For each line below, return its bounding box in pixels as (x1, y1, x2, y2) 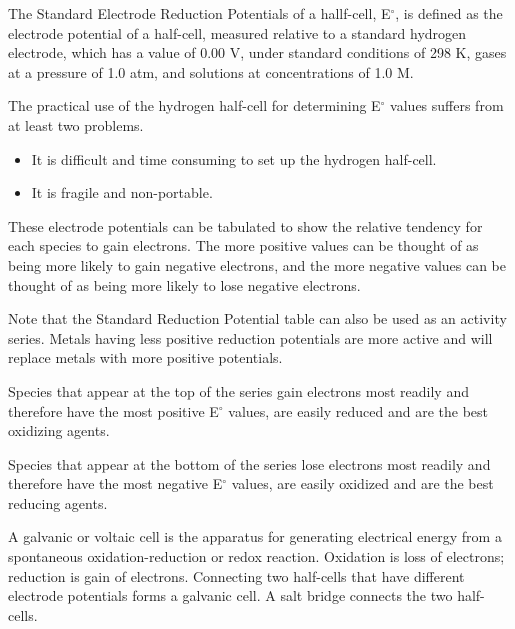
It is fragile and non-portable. (31, 182, 213, 203)
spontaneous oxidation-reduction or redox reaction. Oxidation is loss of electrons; (8, 546, 505, 567)
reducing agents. (8, 492, 108, 513)
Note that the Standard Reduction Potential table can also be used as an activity (8, 308, 507, 329)
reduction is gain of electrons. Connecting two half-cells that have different (8, 565, 465, 586)
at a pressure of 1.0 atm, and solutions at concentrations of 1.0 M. (8, 61, 414, 82)
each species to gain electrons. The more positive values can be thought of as (8, 235, 479, 256)
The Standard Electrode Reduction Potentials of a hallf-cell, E (8, 3, 391, 23)
